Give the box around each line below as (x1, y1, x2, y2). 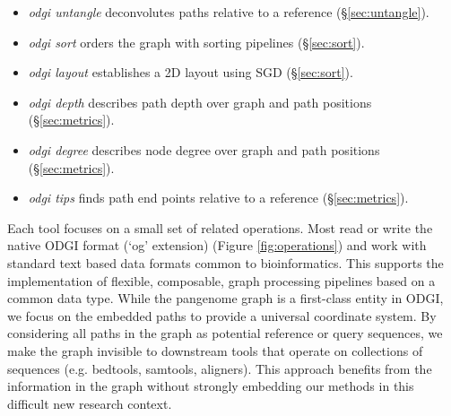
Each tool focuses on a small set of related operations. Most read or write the (7, 218, 433, 237)
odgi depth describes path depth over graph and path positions (28, 92, 372, 111)
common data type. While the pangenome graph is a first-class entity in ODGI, (7, 289, 444, 308)
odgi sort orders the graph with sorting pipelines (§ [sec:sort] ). (28, 32, 365, 51)
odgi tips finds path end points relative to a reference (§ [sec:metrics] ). (28, 188, 409, 207)
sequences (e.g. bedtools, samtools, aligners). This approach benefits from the (7, 359, 432, 377)
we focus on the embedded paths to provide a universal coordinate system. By (7, 306, 437, 325)
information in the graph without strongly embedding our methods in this (7, 377, 414, 395)
